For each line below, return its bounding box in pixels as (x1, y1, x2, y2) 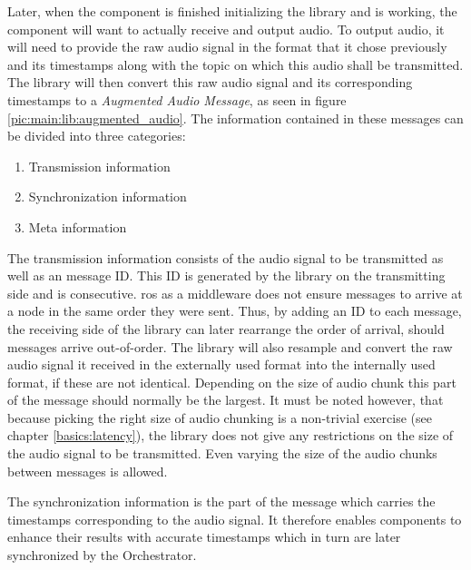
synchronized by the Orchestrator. (7, 545, 197, 565)
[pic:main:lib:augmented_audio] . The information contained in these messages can (7, 108, 464, 127)
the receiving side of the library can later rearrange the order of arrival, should (7, 319, 445, 338)
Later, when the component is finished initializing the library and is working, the (7, 2, 457, 20)
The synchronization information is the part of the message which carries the (7, 492, 436, 511)
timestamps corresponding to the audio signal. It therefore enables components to (7, 509, 462, 528)
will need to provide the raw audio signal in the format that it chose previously (7, 37, 447, 56)
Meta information (28, 217, 127, 236)
